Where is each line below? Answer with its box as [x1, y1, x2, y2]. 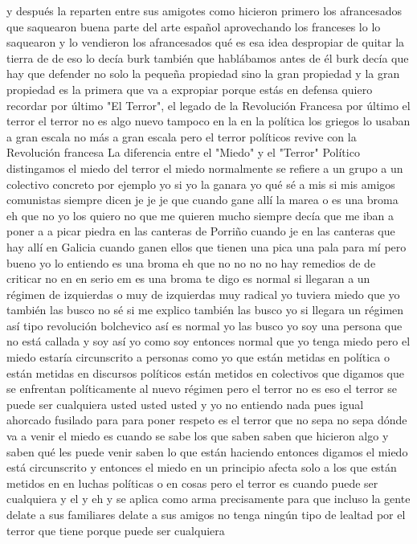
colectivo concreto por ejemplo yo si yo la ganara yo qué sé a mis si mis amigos [6, 175, 395, 192]
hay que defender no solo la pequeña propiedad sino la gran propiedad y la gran [6, 65, 400, 82]
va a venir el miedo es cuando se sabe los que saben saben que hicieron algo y [6, 427, 389, 444]
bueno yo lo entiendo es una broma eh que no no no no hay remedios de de [6, 254, 376, 271]
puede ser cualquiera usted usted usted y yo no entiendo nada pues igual [6, 395, 364, 412]
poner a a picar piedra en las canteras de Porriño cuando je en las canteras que [6, 223, 395, 239]
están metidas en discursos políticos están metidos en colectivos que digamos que [6, 364, 405, 381]
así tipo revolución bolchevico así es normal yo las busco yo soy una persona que [6, 317, 403, 333]
